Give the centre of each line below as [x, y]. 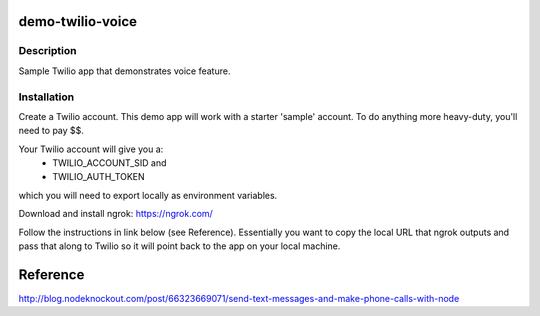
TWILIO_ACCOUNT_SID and [109, 163]
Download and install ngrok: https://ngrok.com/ [116, 214]
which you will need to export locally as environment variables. [148, 195]
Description [47, 51]
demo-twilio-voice [77, 21]
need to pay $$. [51, 131]
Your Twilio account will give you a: [91, 149]
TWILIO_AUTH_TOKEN [98, 177]
